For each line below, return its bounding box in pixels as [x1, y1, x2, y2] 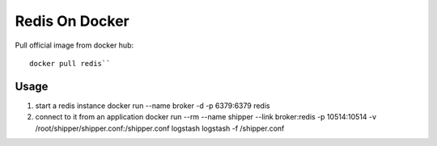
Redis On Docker [15, 12, 129, 30]
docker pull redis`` [29, 59, 111, 68]
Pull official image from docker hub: [15, 40, 134, 50]
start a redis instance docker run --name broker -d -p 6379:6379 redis [35, 101, 270, 111]
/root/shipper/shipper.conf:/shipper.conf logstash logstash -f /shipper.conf [35, 123, 285, 133]
